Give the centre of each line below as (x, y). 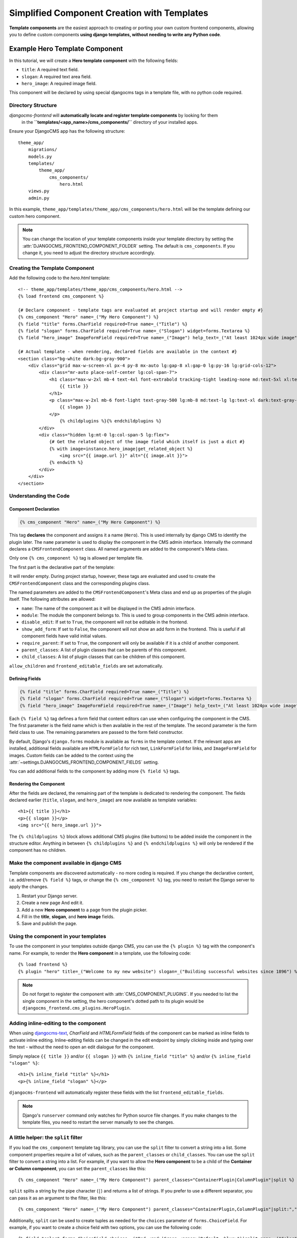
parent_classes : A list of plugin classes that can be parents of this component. (104, 650)
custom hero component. (35, 216)
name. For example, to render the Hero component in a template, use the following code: (100, 953)
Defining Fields (25, 678)
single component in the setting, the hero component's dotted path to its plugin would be (113, 1001)
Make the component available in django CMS (65, 863)
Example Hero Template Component (66, 49)
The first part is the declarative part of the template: (62, 567)
